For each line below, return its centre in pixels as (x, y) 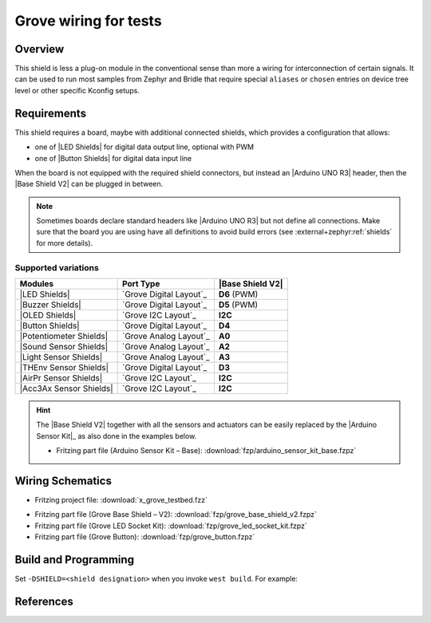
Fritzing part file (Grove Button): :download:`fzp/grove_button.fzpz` (145, 537)
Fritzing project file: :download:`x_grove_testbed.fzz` (121, 500)
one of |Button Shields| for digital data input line (113, 158)
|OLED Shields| (48, 315)
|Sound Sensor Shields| (64, 347)
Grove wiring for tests (89, 21)
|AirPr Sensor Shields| (61, 378)
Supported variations (57, 267)
